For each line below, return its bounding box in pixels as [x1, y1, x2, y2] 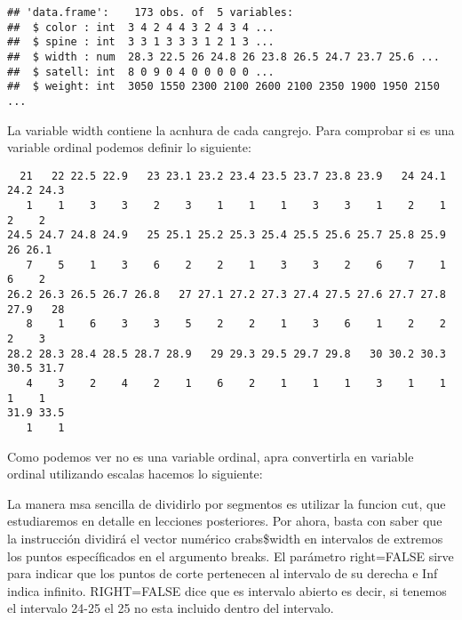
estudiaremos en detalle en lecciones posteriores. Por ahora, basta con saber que [7, 511, 442, 530]
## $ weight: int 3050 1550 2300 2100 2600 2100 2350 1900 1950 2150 [7, 80, 440, 93]
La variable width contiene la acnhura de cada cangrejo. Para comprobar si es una [7, 120, 455, 139]
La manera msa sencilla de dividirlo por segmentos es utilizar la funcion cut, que [7, 494, 446, 512]
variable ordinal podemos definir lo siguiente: [7, 138, 251, 157]
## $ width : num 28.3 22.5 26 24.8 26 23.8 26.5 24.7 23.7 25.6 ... [7, 50, 440, 63]
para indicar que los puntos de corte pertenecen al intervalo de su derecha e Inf [7, 564, 438, 583]
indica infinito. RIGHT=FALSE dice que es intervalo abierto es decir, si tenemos [7, 581, 447, 600]
